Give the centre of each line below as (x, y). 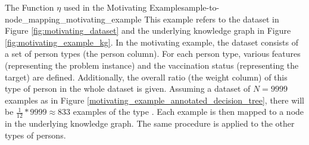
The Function (29, 7)
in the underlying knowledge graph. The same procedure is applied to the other (150, 123)
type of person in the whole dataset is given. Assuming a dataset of (128, 88)
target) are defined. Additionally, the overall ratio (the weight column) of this (146, 77)
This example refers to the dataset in (212, 19)
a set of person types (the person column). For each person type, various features (153, 54)
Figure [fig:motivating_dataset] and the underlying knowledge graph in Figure (148, 30)
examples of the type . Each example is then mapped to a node (188, 112)
